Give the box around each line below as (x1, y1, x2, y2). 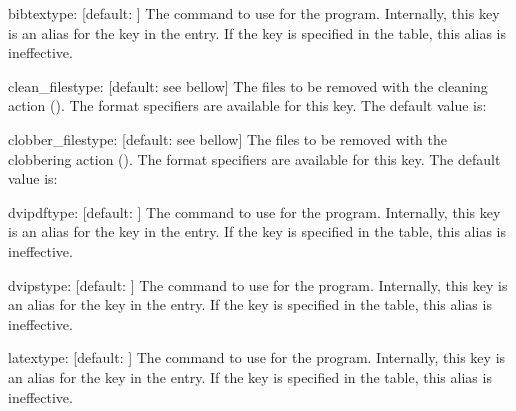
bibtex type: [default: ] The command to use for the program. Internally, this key (8, 3, 500, 23)
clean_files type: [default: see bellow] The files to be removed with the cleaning (8, 75, 488, 96)
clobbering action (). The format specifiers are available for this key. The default (8, 148, 501, 169)
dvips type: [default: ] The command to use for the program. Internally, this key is (8, 274, 508, 295)
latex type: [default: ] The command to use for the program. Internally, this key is (8, 347, 506, 368)
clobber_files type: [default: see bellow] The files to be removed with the (8, 128, 447, 149)
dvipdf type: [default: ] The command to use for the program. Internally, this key (8, 201, 501, 222)
